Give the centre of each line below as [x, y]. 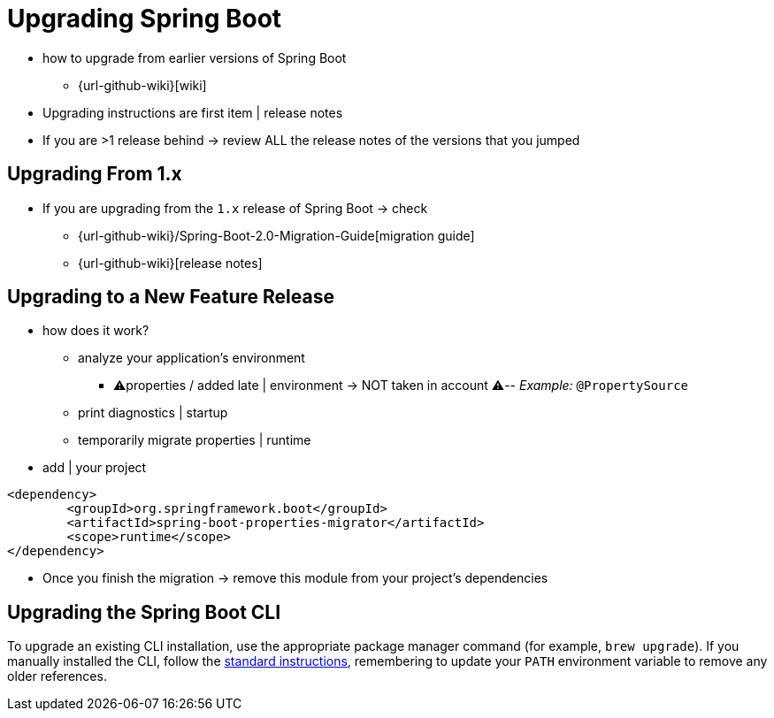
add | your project [95, 468]
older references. [57, 676]
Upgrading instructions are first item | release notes [193, 112]
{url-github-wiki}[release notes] [170, 263]
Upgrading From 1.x [95, 174]
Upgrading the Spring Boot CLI [144, 612]
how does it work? [96, 331]
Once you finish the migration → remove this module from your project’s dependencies [295, 578]
